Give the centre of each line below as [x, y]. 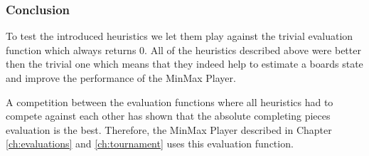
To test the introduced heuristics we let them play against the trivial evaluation [180, 36]
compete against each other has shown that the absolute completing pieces [168, 116]
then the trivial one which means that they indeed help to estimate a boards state [184, 64]
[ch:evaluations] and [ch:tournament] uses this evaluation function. [150, 144]
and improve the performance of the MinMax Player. [121, 78]
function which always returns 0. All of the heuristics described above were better [183, 50]
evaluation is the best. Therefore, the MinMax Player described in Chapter [169, 129]
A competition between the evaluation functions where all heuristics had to [170, 102]
